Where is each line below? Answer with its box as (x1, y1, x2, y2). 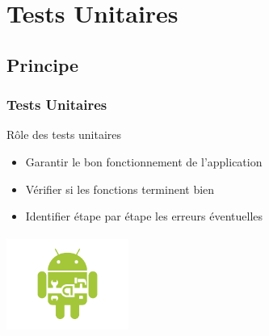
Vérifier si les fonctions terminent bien (25, 180, 215, 197)
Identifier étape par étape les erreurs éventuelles (25, 208, 263, 225)
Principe (6, 52, 79, 77)
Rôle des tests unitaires (6, 126, 122, 143)
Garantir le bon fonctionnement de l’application (25, 153, 263, 170)
